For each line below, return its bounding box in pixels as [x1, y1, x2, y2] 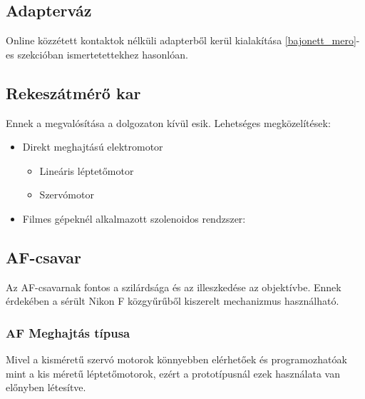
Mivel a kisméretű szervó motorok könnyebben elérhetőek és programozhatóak [6, 352, 347, 367]
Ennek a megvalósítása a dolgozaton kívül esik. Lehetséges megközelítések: [6, 115, 331, 130]
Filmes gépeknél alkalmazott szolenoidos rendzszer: [22, 211, 246, 226]
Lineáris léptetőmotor [39, 163, 134, 178]
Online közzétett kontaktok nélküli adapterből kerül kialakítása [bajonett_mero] [6, 33, 356, 48]
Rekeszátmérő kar [6, 81, 141, 103]
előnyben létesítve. [6, 380, 86, 395]
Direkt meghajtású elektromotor [22, 139, 163, 154]
